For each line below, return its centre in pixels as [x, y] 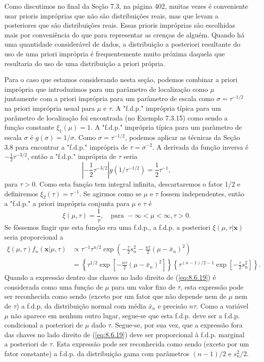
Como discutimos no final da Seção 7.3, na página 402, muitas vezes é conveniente [126, 6]
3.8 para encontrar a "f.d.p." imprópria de [66, 147]
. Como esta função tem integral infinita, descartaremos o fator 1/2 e [138, 183]
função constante [29, 127]
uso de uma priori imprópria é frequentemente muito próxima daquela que [115, 53]
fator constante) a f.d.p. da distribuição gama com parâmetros [97, 353]
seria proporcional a [34, 236]
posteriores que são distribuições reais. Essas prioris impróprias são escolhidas [120, 25]
